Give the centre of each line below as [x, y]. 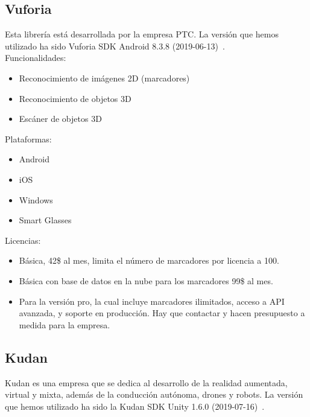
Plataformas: [28, 138]
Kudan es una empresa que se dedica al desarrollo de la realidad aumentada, [146, 382]
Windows [36, 199]
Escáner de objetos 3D [60, 119]
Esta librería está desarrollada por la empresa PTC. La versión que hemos [142, 34]
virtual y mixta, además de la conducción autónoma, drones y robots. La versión [154, 394]
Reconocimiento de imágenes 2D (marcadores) [104, 78]
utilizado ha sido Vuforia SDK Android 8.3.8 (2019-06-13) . [115, 46]
